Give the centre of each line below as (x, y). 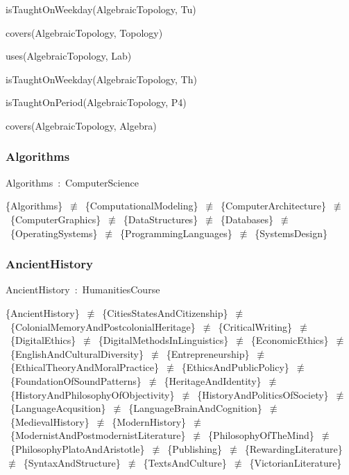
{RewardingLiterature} (293, 448)
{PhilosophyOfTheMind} (261, 435)
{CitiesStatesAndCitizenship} (165, 312)
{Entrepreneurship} (208, 353)
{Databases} (247, 219)
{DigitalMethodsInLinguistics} (163, 340)
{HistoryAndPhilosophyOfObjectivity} (92, 394)
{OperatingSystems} (54, 233)
